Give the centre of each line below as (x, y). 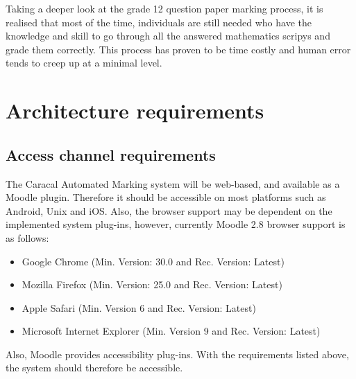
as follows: (27, 237)
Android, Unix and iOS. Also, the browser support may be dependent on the (169, 210)
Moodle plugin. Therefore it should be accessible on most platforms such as (166, 197)
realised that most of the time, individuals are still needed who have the (159, 22)
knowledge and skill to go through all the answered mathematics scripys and (168, 36)
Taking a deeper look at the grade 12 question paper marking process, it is (164, 8)
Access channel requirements (111, 154)
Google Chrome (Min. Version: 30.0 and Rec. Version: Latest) (153, 261)
